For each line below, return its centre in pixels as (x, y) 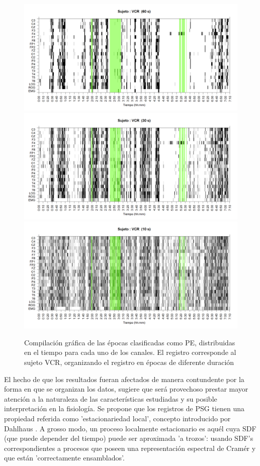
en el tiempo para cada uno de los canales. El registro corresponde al (130, 352)
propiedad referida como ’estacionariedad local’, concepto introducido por (117, 418)
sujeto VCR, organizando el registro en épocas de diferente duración (129, 362)
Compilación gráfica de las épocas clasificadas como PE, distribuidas (130, 342)
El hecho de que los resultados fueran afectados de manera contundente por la (124, 379)
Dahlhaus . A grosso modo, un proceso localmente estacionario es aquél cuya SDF (130, 428)
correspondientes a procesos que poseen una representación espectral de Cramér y (130, 448)
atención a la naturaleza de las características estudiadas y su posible (111, 398)
